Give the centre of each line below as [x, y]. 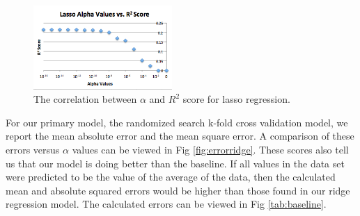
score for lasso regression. [236, 99]
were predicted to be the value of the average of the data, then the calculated [171, 177]
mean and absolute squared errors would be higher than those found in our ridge [178, 190]
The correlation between [85, 99]
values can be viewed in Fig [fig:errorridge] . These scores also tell [210, 149]
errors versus [33, 149]
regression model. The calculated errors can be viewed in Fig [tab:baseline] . [166, 204]
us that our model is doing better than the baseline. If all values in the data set [175, 163]
